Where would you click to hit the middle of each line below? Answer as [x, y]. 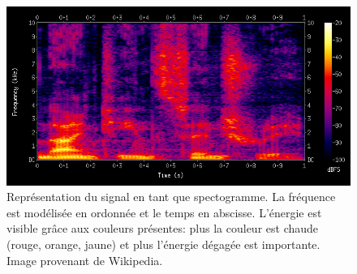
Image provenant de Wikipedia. [85, 260]
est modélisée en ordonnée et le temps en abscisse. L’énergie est [164, 212]
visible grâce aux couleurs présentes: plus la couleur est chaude [163, 228]
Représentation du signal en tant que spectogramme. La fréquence [171, 197]
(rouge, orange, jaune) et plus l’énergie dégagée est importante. [163, 244]
